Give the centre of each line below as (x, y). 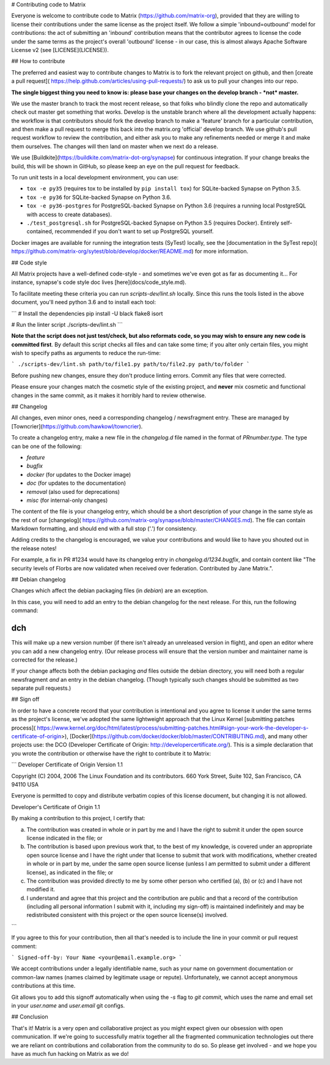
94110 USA (25, 784)
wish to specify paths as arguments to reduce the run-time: (86, 353)
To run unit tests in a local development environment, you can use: (95, 177)
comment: (24, 946)
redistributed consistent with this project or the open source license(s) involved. (127, 915)
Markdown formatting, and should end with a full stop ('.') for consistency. (104, 529)
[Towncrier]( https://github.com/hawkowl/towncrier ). (77, 426)
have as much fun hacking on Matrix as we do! (70, 1053)
